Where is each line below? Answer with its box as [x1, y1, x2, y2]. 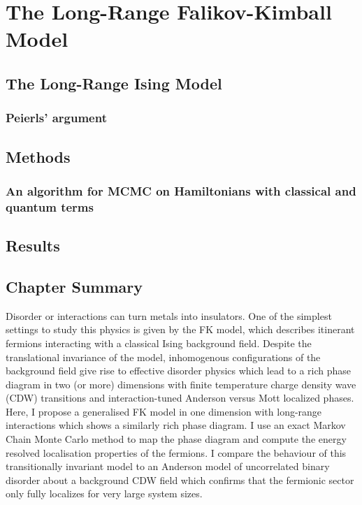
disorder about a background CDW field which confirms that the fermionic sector [6, 472, 354, 487]
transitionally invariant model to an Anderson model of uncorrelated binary [6, 459, 330, 474]
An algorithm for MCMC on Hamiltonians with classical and [6, 182, 356, 199]
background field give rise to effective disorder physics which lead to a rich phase [6, 363, 352, 378]
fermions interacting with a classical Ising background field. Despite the [6, 335, 312, 350]
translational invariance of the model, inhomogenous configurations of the [6, 349, 321, 364]
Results [6, 235, 60, 256]
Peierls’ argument [6, 109, 107, 126]
